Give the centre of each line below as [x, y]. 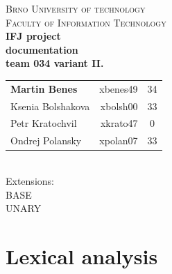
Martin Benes [44, 88]
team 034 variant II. [55, 63]
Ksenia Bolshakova [50, 106]
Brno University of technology [76, 8]
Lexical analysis [82, 256]
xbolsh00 [119, 106]
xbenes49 [119, 88]
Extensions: [30, 180]
